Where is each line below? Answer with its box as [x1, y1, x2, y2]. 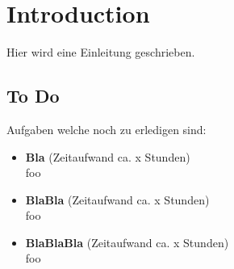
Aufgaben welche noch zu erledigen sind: [6, 120, 207, 137]
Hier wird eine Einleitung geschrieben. [6, 44, 195, 61]
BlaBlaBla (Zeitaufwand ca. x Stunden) [25, 233, 229, 250]
